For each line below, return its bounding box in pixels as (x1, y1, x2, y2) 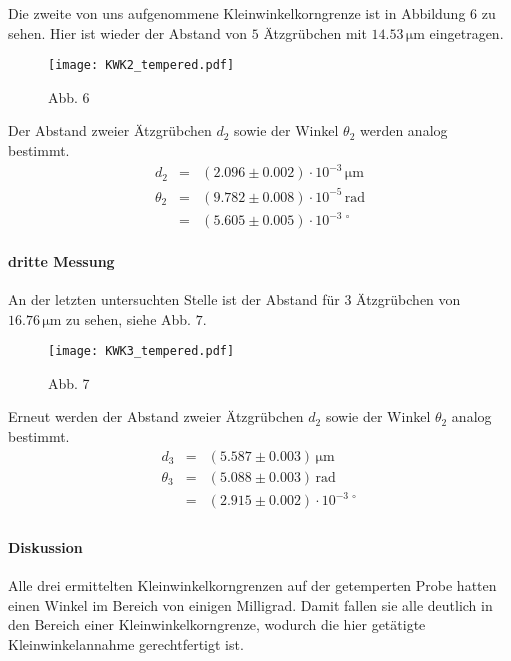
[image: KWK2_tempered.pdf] (48, 58, 235, 73)
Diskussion (8, 536, 83, 557)
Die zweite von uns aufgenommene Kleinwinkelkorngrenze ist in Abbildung (8, 3, 466, 23)
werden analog (359, 120, 448, 141)
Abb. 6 (48, 86, 90, 107)
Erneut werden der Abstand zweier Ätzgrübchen (8, 406, 304, 427)
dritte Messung (8, 250, 115, 271)
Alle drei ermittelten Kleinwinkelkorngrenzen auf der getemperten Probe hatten (8, 575, 497, 596)
